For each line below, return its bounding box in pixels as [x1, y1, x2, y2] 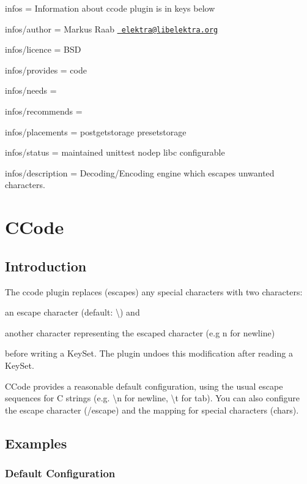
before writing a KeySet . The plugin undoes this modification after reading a [5, 347, 293, 360]
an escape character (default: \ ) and [5, 306, 140, 319]
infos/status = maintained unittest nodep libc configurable [5, 146, 225, 159]
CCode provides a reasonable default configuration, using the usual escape [5, 379, 283, 392]
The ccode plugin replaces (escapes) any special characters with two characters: [5, 285, 303, 298]
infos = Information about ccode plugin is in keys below [5, 2, 215, 14]
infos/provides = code [5, 63, 87, 76]
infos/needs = [5, 84, 57, 97]
